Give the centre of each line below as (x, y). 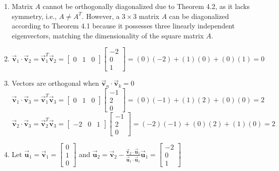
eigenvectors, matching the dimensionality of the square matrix (108, 35)
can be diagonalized (199, 16)
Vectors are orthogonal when (55, 83)
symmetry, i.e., (34, 16)
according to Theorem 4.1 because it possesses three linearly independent (123, 26)
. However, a (101, 16)
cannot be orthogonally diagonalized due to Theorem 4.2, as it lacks (146, 6)
